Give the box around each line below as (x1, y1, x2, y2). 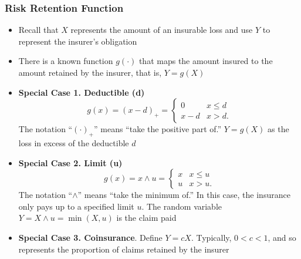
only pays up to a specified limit (18, 200, 134, 212)
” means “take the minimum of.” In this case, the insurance (77, 189, 290, 201)
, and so (268, 231, 296, 243)
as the (268, 123, 289, 135)
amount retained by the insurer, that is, (18, 66, 162, 78)
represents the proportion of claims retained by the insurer (18, 243, 229, 255)
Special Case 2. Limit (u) (18, 156, 123, 169)
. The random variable (141, 200, 222, 212)
